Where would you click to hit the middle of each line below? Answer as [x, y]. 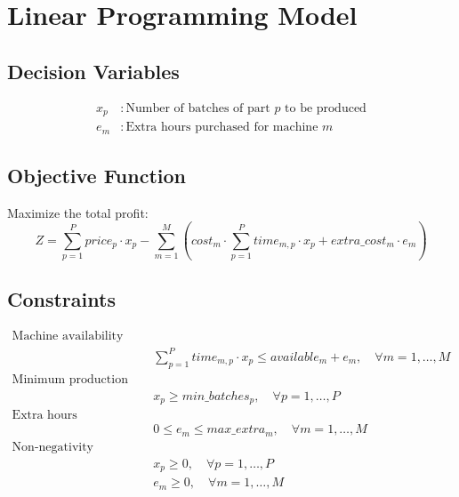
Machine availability [68, 337]
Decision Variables [93, 71]
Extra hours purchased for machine [222, 128]
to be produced [326, 108]
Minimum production [70, 379]
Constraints [61, 299]
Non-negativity [52, 447]
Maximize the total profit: [78, 212]
